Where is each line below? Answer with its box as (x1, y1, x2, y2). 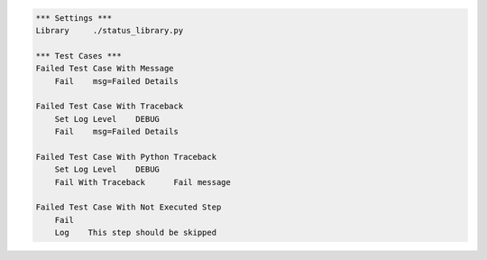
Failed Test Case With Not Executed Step (35, 202, 222, 212)
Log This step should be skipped (54, 227, 216, 238)
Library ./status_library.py (35, 25, 184, 35)
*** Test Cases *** (35, 51, 122, 60)
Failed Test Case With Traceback (35, 101, 184, 112)
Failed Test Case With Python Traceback (35, 152, 216, 162)
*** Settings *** (35, 13, 113, 23)
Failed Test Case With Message (35, 63, 175, 74)
